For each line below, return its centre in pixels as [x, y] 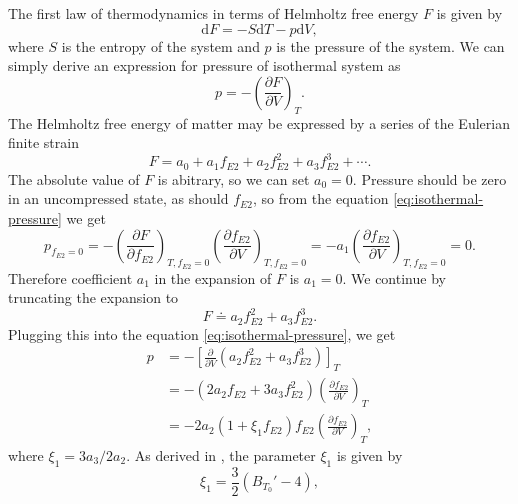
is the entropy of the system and [160, 45]
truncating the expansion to [93, 297]
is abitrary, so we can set [233, 178]
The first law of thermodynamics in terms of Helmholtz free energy [213, 13]
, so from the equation [321, 198]
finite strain [43, 142]
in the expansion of [213, 277]
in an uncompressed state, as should [118, 198]
